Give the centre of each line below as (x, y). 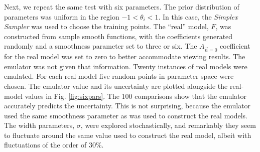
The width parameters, (39, 125)
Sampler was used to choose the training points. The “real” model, (106, 26)
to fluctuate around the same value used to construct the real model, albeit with (128, 135)
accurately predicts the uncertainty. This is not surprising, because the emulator (127, 106)
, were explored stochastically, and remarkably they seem (168, 125)
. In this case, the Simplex (198, 16)
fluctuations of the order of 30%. (54, 145)
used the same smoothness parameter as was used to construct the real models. (126, 115)
